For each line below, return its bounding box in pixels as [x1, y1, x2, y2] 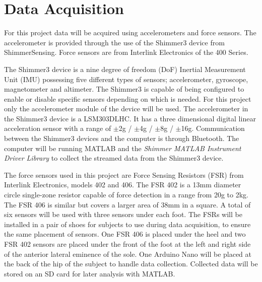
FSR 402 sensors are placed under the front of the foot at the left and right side [4, 239, 251, 249]
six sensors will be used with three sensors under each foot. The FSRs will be [4, 209, 242, 220]
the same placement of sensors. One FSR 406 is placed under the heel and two [4, 229, 246, 239]
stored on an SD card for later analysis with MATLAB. [4, 268, 175, 278]
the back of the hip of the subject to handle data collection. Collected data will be [4, 258, 258, 269]
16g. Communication [181, 123, 245, 133]
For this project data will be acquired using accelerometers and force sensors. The [4, 27, 256, 38]
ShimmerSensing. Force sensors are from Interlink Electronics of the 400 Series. [4, 47, 248, 57]
